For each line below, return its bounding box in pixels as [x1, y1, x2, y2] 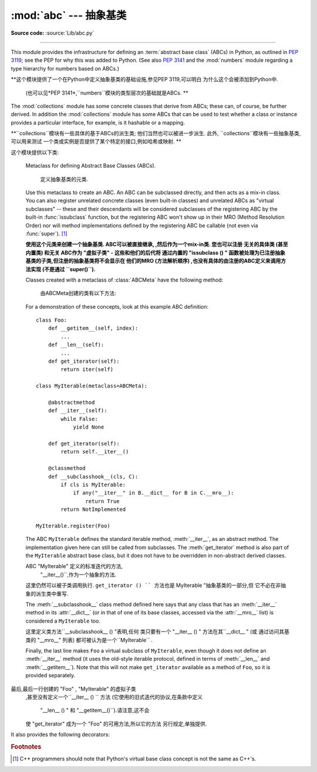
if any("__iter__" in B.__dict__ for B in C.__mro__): [73, 490, 234, 496]
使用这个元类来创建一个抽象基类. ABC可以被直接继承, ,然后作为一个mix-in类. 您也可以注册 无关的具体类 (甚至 [25, 241, 288, 248]
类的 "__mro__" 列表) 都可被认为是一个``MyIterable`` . [25, 636, 153, 643]
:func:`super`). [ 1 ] [25, 230, 68, 237]
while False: [60, 415, 98, 422]
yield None [73, 424, 104, 430]
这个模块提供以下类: [11, 149, 59, 156]
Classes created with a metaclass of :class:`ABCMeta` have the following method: [25, 276, 223, 283]
